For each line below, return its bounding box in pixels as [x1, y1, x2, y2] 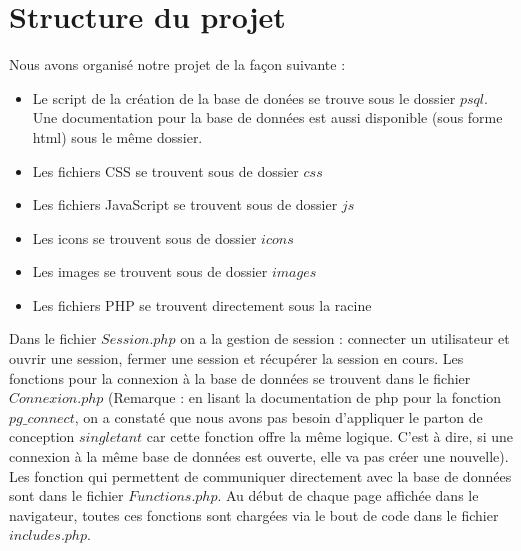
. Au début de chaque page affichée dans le [217, 485, 479, 506]
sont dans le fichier [9, 485, 124, 506]
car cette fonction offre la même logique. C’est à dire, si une [146, 426, 513, 447]
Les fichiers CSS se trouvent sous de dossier [32, 160, 299, 181]
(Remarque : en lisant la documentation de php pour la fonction [107, 387, 502, 408]
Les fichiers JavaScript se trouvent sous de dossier [32, 194, 338, 215]
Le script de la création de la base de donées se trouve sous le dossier [32, 87, 456, 108]
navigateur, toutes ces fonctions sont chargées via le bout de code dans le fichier [9, 504, 499, 525]
